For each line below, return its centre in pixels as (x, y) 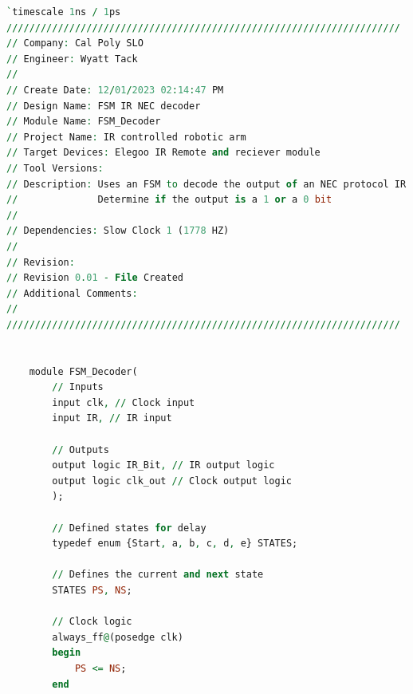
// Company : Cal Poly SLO (75, 43)
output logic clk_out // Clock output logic (172, 481)
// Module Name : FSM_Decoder (84, 122)
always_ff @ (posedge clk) (118, 637)
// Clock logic (92, 622)
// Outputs (81, 450)
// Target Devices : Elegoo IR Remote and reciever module (163, 153)
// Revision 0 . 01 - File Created (95, 278)
